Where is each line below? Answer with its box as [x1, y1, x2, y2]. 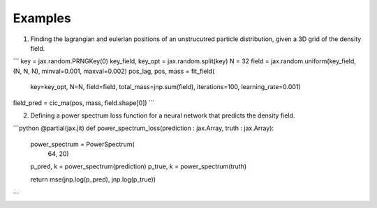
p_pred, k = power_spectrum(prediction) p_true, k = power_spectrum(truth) [30, 162, 247, 170]
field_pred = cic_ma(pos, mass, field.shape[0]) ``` [13, 98, 155, 107]
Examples [13, 10, 71, 26]
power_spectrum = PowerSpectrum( [30, 140, 135, 148]
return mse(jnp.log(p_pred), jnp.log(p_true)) [30, 175, 156, 184]
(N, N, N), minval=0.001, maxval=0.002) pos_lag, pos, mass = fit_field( [13, 67, 215, 75]
